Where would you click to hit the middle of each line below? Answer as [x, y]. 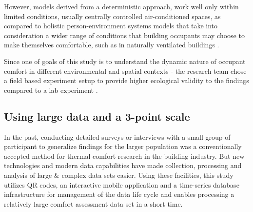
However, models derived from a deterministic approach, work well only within [121, 6]
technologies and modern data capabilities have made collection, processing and [123, 165]
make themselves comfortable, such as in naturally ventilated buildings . [112, 45]
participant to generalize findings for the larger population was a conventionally [123, 146]
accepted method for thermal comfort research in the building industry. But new [124, 156]
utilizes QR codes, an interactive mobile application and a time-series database [122, 184]
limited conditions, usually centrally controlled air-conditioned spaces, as [112, 16]
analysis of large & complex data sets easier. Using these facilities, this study [119, 175]
